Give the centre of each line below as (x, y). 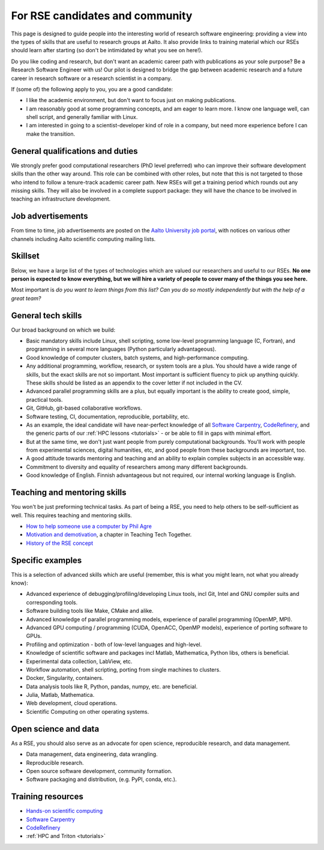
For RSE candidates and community (102, 16)
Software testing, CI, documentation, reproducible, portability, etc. (108, 416)
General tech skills (46, 315)
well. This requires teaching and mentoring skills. (71, 515)
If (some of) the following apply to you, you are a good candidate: (92, 89)
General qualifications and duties (74, 151)
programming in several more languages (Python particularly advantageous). (121, 349)
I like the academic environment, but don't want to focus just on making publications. (131, 100)
